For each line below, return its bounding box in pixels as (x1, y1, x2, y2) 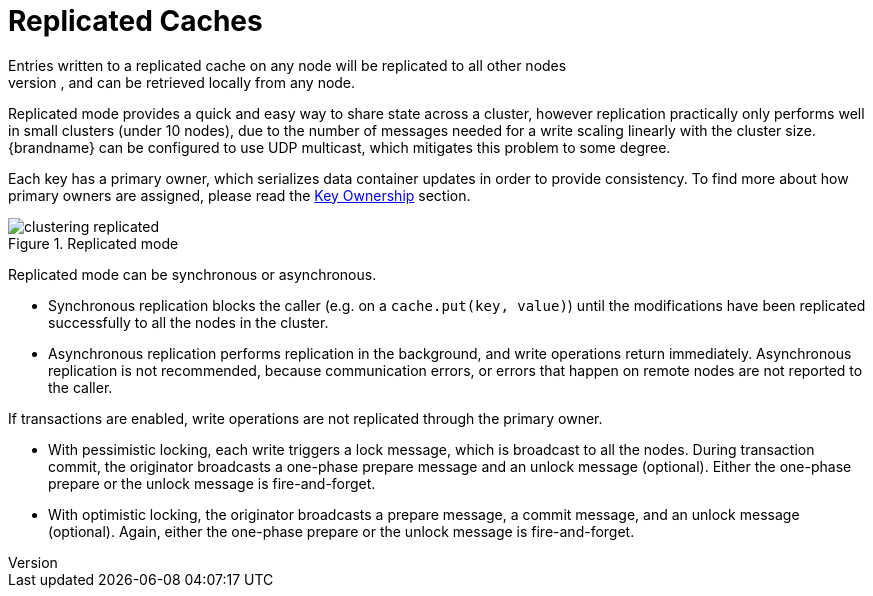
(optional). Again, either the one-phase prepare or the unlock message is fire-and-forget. (48, 522, 635, 540)
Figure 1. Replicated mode (8, 234, 179, 252)
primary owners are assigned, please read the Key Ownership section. (8, 186, 471, 204)
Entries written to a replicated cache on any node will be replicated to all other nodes (8, 56, 567, 74)
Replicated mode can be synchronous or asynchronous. (8, 265, 377, 283)
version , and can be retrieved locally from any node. (8, 73, 356, 91)
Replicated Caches (8, 4, 263, 38)
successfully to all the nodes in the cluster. (48, 313, 329, 331)
